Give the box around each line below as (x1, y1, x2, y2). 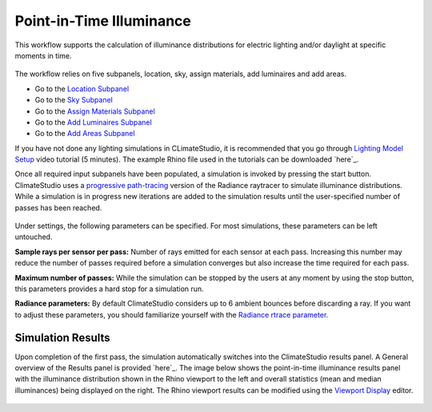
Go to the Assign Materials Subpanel (34, 106, 155, 116)
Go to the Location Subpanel (34, 84, 130, 94)
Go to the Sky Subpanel (34, 95, 114, 105)
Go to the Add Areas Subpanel (34, 129, 135, 138)
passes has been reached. (14, 202, 102, 212)
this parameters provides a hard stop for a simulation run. (14, 284, 204, 294)
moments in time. (14, 50, 72, 60)
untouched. (14, 232, 53, 242)
